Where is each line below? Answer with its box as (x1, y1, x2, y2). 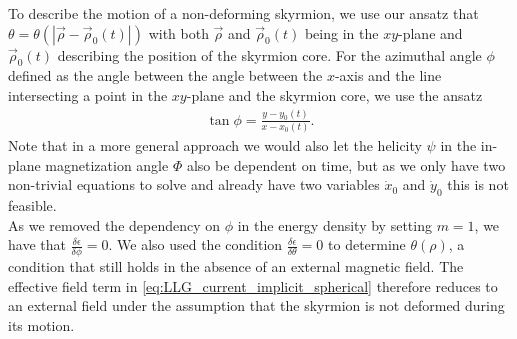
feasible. (8, 195, 57, 216)
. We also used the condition (108, 234, 283, 255)
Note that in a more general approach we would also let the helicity (8, 135, 422, 156)
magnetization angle (45, 154, 169, 175)
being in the (304, 22, 379, 43)
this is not (447, 174, 509, 195)
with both (148, 22, 209, 43)
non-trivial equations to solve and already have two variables (8, 174, 380, 195)
